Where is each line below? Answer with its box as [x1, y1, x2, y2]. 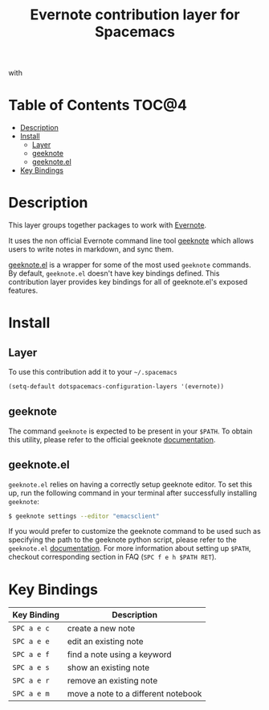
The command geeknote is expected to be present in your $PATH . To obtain [8, 426, 253, 436]
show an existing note [67, 662, 150, 673]
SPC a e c [12, 624, 50, 633]
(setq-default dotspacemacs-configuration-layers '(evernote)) [8, 383, 225, 391]
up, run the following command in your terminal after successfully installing [8, 488, 257, 498]
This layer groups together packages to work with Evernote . [8, 220, 207, 230]
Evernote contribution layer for [30, 6, 240, 24]
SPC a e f [12, 650, 50, 659]
